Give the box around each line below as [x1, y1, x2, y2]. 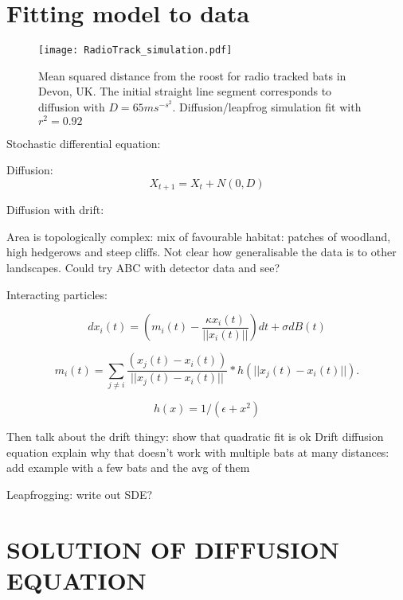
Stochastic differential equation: [6, 134, 161, 151]
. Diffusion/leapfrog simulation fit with [172, 98, 362, 115]
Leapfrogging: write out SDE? [6, 485, 153, 502]
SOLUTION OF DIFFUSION [6, 532, 339, 565]
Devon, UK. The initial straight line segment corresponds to [38, 83, 332, 99]
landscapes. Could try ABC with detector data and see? [6, 259, 280, 276]
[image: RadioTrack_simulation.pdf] [38, 45, 233, 56]
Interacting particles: [6, 286, 108, 302]
